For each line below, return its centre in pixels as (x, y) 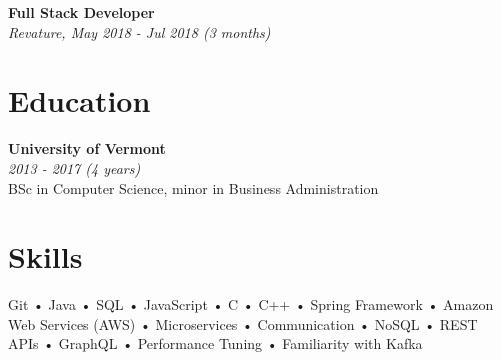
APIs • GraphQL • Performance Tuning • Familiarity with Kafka (215, 343)
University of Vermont (87, 148)
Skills (45, 256)
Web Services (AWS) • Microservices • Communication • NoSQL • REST (243, 323)
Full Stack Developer (81, 12)
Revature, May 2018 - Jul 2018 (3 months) (139, 31)
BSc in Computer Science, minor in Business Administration (193, 187)
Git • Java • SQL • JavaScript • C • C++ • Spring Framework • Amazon (251, 304)
